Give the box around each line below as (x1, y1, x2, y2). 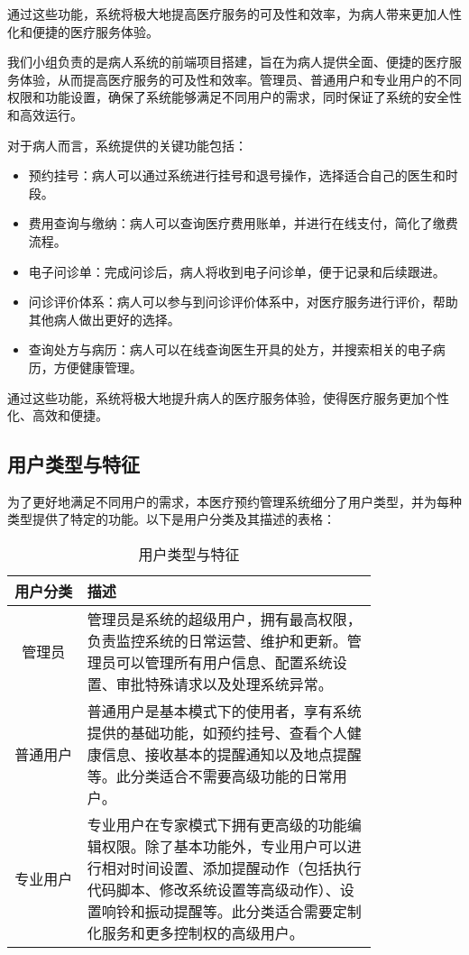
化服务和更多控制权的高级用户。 (87, 923, 304, 944)
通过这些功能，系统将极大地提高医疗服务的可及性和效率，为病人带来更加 (7, 5, 437, 23)
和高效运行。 (7, 105, 83, 124)
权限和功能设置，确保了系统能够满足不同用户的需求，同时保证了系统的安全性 (7, 87, 462, 106)
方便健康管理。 (53, 357, 143, 376)
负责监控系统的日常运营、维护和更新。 (87, 630, 347, 652)
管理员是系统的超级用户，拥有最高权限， (87, 609, 362, 630)
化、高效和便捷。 (7, 406, 108, 425)
